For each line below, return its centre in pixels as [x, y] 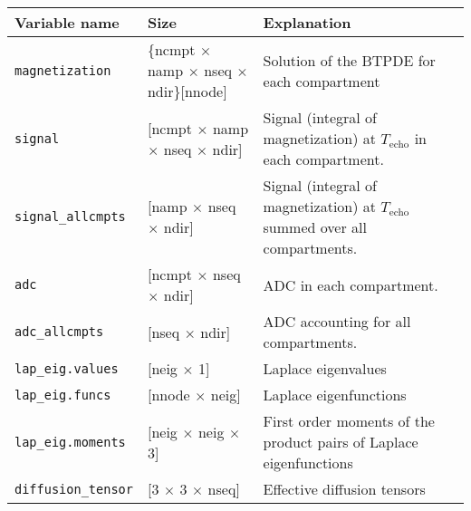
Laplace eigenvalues [325, 368]
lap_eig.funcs [63, 395]
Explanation [307, 22]
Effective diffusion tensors [344, 489]
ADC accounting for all [337, 321]
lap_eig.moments [70, 442]
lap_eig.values [67, 368]
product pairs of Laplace [341, 442]
